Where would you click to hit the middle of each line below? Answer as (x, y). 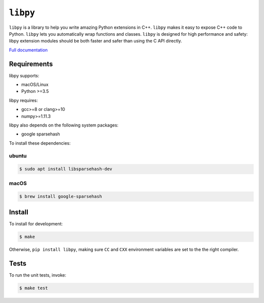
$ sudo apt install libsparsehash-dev (66, 169)
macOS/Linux (35, 85)
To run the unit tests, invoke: (38, 275)
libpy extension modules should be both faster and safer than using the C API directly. (96, 41)
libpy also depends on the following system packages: (64, 125)
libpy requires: (23, 100)
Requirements (31, 64)
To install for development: (36, 224)
